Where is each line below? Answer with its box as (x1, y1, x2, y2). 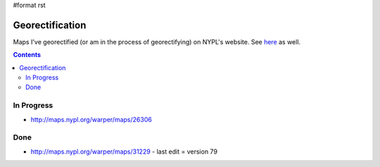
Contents (13, 51, 42, 59)
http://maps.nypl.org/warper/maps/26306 (30, 115, 153, 123)
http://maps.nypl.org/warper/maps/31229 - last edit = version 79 (30, 147, 218, 156)
